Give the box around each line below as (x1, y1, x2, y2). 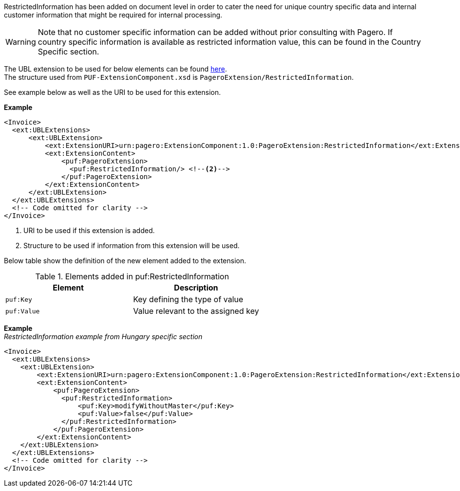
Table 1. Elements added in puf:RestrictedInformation (35, 272, 229, 281)
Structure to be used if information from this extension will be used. (23, 241, 240, 250)
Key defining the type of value (133, 294, 244, 304)
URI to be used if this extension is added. (23, 226, 155, 235)
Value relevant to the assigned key (133, 306, 259, 316)
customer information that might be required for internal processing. (4, 11, 223, 19)
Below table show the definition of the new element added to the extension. (4, 256, 247, 265)
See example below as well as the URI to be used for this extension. (4, 88, 221, 96)
